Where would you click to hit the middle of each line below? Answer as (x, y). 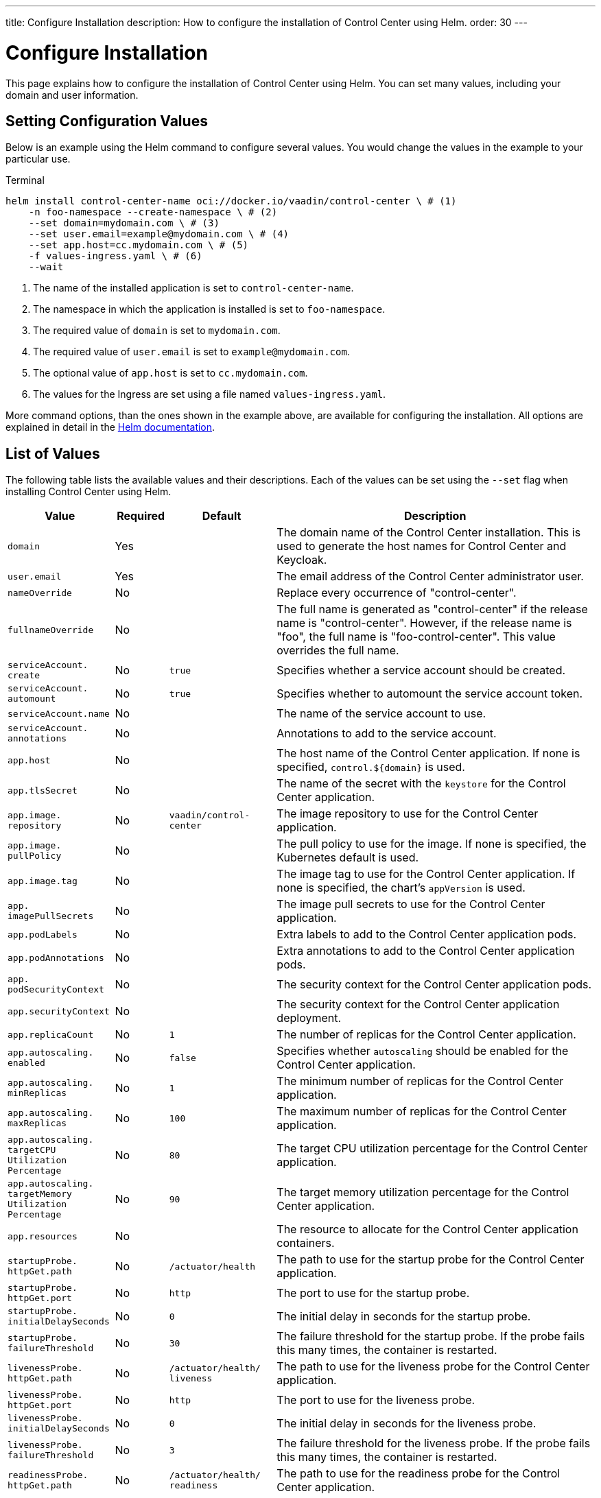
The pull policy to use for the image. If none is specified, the (432, 844)
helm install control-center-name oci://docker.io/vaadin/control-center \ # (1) (231, 201)
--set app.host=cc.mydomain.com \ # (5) (139, 245)
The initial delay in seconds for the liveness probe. (406, 1424)
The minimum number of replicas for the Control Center (420, 1081)
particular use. (38, 159)
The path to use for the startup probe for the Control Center (431, 1260)
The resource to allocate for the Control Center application (427, 1229)
